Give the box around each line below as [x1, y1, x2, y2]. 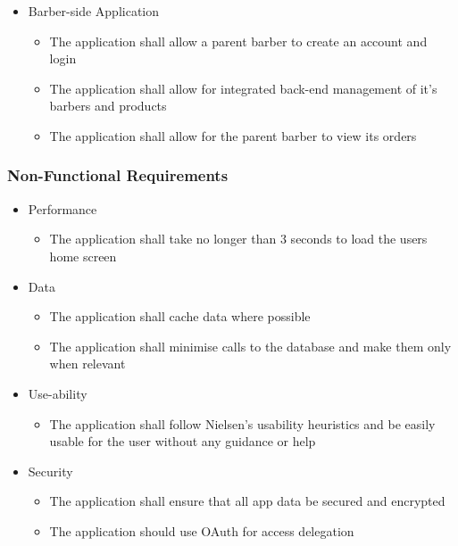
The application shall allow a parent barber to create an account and [49, 31, 428, 50]
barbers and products [49, 96, 167, 115]
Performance [28, 199, 97, 218]
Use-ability [28, 384, 87, 402]
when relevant [49, 354, 126, 373]
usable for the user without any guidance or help [49, 432, 316, 451]
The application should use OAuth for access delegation [49, 521, 354, 540]
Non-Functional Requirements [7, 164, 229, 186]
